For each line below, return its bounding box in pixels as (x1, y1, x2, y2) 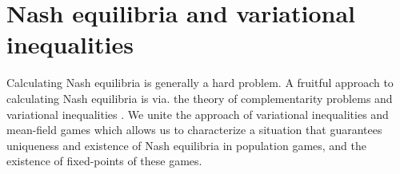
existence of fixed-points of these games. (6, 152, 202, 169)
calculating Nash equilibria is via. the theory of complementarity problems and (6, 89, 393, 106)
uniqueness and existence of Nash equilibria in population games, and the (6, 136, 367, 153)
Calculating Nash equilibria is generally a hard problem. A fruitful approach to (6, 74, 394, 91)
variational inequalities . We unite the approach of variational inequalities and (6, 105, 389, 122)
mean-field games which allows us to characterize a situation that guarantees (6, 121, 382, 138)
